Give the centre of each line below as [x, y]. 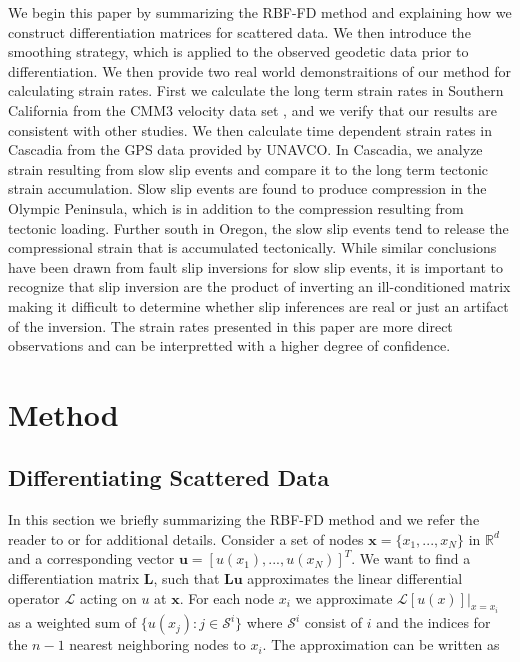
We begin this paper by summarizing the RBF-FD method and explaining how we [260, 12]
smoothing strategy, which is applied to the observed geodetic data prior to [238, 51]
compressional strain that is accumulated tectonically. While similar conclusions [252, 247]
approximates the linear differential [355, 578]
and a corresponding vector [91, 558]
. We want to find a [411, 558]
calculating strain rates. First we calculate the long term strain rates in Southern [256, 90]
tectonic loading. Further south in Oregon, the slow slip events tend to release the [258, 227]
